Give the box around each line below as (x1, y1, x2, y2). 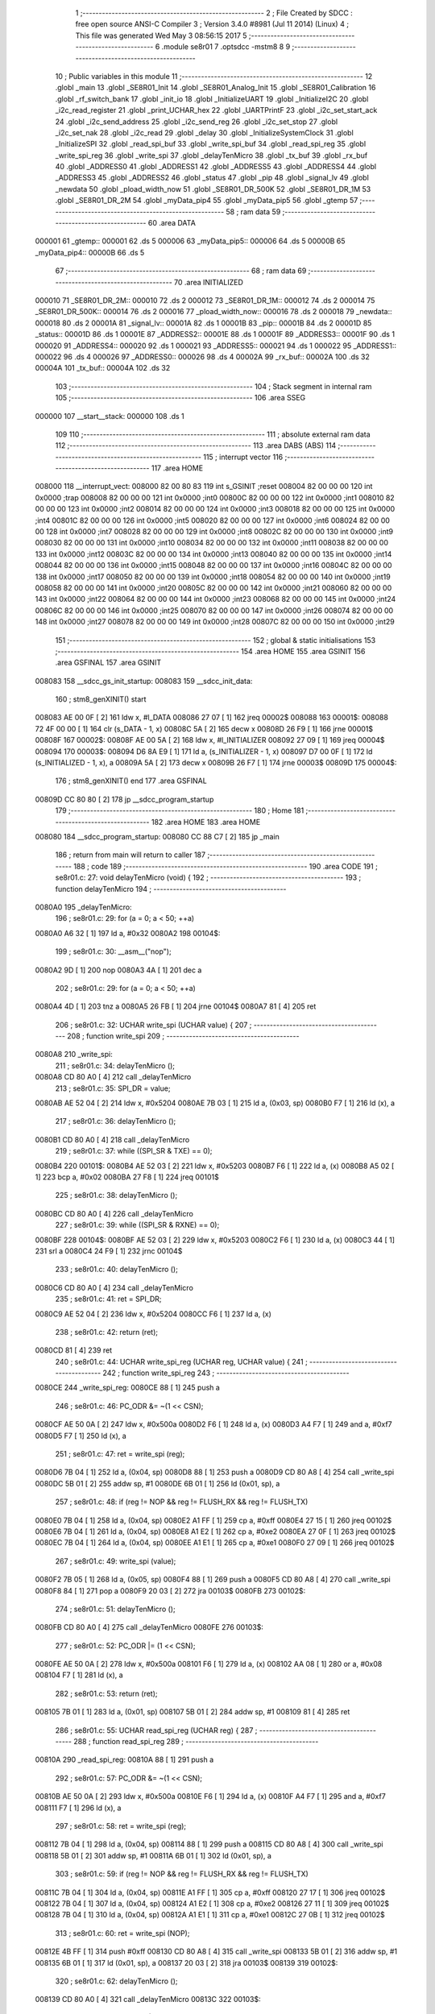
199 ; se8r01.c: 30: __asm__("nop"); (55, 947, 172, 956)
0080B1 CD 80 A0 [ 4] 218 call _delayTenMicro (35, 1134, 190, 1144)
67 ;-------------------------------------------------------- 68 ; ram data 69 (55, 266, 307, 276)
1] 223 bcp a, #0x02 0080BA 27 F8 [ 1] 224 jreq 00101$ (35, 1172, 219, 1182)
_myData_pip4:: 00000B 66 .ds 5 (35, 247, 145, 257)
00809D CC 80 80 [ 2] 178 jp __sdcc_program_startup (35, 794, 214, 804)
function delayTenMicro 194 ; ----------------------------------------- (55, 884, 287, 893)
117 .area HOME (151, 463, 204, 473)
